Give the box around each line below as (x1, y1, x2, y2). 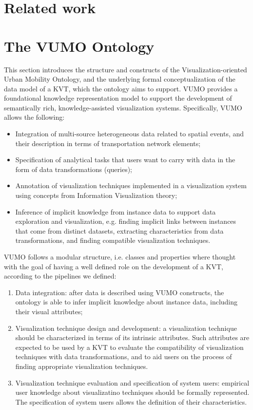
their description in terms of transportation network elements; (15, 138, 201, 148)
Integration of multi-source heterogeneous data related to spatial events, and (15, 129, 244, 139)
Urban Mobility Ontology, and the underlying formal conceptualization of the (4, 74, 235, 84)
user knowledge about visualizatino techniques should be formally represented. (15, 387, 250, 397)
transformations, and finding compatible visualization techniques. (15, 235, 211, 245)
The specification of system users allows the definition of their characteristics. (15, 396, 247, 407)
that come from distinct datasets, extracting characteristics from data (15, 225, 224, 236)
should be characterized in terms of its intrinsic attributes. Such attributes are (15, 332, 250, 343)
